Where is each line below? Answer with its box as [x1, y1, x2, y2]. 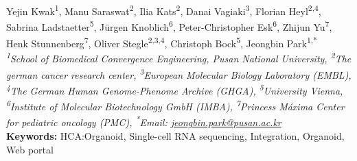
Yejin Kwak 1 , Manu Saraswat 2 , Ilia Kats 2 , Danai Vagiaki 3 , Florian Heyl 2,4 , [6, 2, 321, 18]
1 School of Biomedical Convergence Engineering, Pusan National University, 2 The [6, 49, 352, 66]
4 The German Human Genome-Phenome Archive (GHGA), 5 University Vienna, [6, 82, 343, 97]
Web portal [6, 142, 54, 156]
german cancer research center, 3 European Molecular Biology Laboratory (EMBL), [6, 66, 352, 82]
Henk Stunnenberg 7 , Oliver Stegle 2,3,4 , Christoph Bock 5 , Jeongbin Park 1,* [6, 34, 317, 50]
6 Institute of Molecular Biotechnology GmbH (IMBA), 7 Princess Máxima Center [6, 97, 345, 114]
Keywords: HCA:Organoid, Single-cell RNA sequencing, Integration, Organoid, [6, 129, 345, 143]
